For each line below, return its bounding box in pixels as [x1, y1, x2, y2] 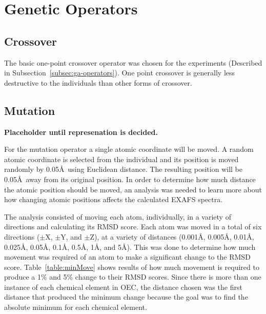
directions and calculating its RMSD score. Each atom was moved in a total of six [4, 221, 262, 232]
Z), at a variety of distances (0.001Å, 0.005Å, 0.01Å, [90, 231, 254, 242]
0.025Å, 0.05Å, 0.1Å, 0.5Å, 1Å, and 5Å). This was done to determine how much [4, 241, 256, 252]
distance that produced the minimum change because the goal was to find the [4, 291, 248, 302]
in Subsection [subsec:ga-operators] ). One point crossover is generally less [4, 67, 235, 78]
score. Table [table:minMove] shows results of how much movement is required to [4, 261, 259, 272]
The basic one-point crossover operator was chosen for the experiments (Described [4, 57, 262, 68]
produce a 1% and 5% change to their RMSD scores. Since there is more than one [4, 271, 261, 282]
